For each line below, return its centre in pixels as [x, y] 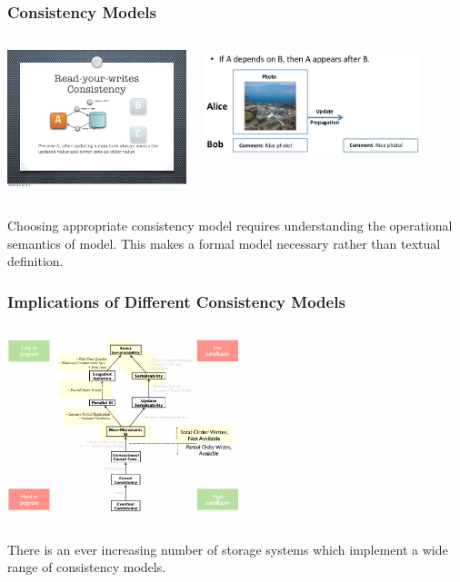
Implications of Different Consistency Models [176, 301]
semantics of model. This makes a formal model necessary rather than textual [224, 243]
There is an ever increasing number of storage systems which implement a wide [228, 549]
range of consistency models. [87, 567]
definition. [35, 261]
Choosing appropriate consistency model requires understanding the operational [230, 225]
